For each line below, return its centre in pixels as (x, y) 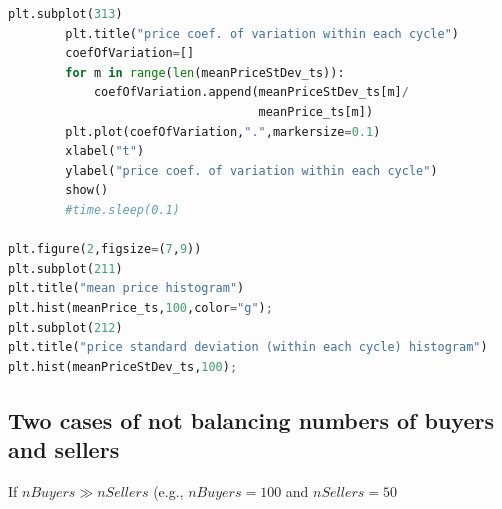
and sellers (64, 449)
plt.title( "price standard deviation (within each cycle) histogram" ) (248, 347)
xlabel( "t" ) (105, 151)
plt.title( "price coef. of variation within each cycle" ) (262, 33)
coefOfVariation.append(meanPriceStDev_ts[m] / (251, 92)
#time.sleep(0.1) (122, 209)
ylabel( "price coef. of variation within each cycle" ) (251, 170)
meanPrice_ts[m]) (316, 111)
